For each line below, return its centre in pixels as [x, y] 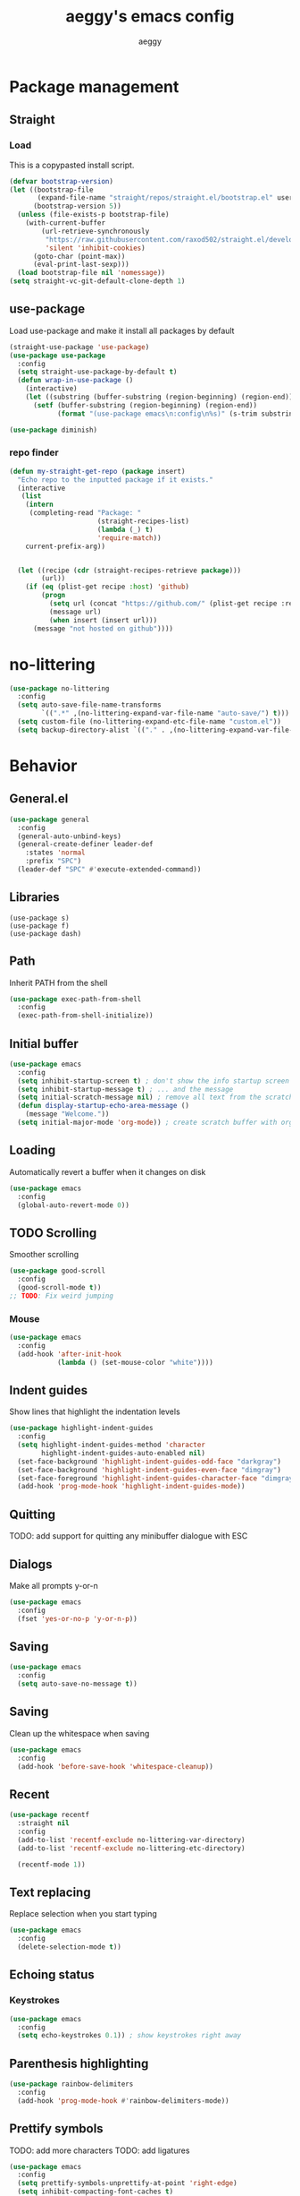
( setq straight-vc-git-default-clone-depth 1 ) [97, 281]
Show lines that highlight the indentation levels [95, 1411]
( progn [54, 596]
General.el [39, 799]
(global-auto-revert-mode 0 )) [73, 1205]
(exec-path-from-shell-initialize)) [85, 1016]
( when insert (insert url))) [103, 620]
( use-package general [50, 819]
